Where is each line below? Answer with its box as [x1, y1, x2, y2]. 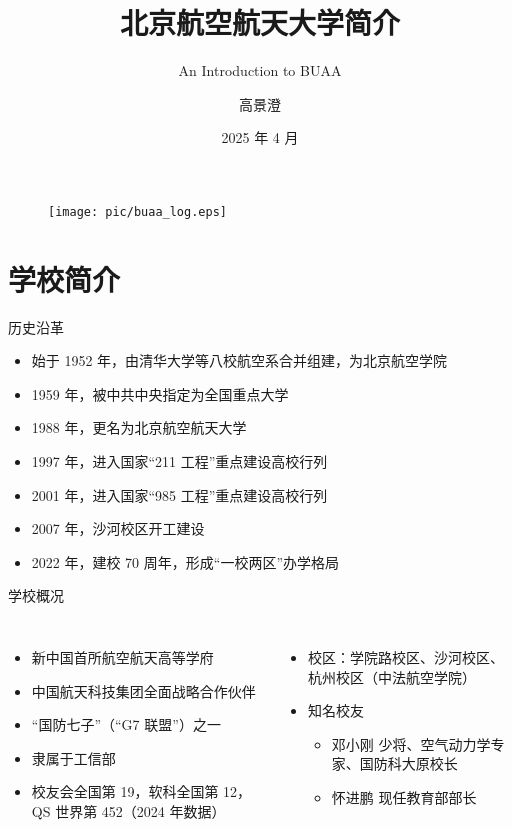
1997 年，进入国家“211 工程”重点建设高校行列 [31, 451, 328, 472]
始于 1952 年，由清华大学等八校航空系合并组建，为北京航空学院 [31, 350, 448, 371]
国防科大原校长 [359, 753, 458, 774]
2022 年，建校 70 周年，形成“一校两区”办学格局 [31, 551, 339, 572]
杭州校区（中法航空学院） [308, 666, 477, 687]
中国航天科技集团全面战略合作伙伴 [31, 680, 256, 701]
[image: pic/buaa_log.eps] [48, 204, 227, 219]
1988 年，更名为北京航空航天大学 [31, 417, 247, 438]
